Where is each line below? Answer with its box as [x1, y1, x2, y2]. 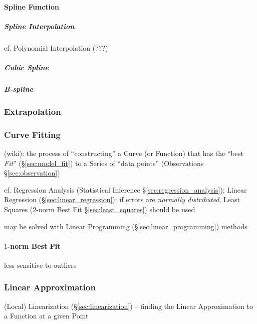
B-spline [4, 83, 34, 94]
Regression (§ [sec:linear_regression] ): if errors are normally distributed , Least [4, 194, 240, 205]
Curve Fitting [4, 128, 61, 140]
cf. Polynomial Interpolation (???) [4, 42, 108, 53]
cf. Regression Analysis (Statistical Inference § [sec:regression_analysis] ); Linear [4, 184, 247, 195]
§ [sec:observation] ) [4, 168, 60, 178]
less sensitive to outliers [4, 259, 77, 270]
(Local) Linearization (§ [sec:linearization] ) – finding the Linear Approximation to [4, 300, 253, 311]
